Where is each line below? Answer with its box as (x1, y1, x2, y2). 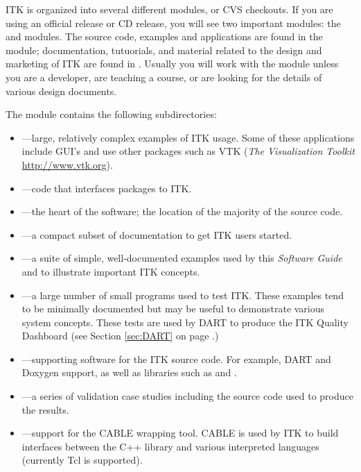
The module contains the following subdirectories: (6, 107, 217, 121)
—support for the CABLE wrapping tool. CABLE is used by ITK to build (21, 425, 339, 440)
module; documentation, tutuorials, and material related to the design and (6, 42, 322, 57)
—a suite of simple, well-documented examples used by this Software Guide (21, 251, 342, 265)
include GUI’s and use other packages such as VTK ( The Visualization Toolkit (21, 144, 355, 158)
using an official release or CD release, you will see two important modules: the (6, 15, 341, 30)
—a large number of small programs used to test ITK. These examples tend (21, 287, 344, 302)
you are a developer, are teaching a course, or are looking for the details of (6, 69, 322, 84)
